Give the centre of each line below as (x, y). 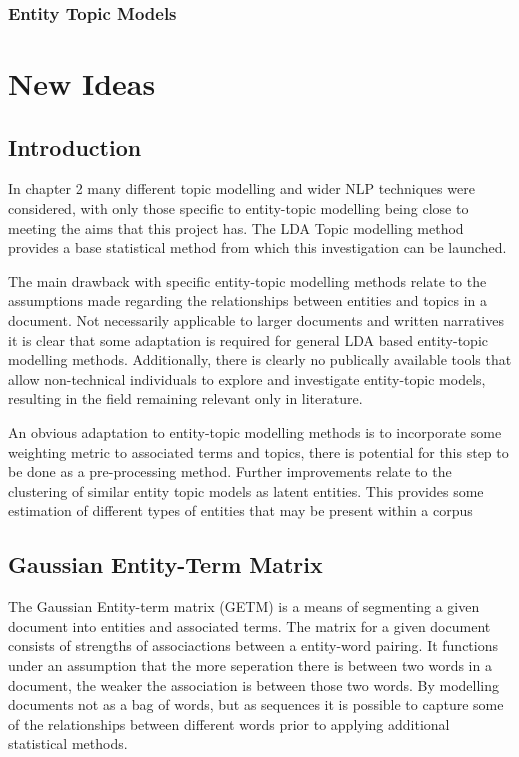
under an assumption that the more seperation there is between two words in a (250, 664)
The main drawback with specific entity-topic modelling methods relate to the (247, 280)
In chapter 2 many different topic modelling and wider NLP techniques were (241, 188)
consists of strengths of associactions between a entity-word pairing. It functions (253, 645)
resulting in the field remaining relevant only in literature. (185, 398)
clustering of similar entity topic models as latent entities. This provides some (246, 490)
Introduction (75, 146)
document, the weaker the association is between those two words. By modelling (253, 684)
